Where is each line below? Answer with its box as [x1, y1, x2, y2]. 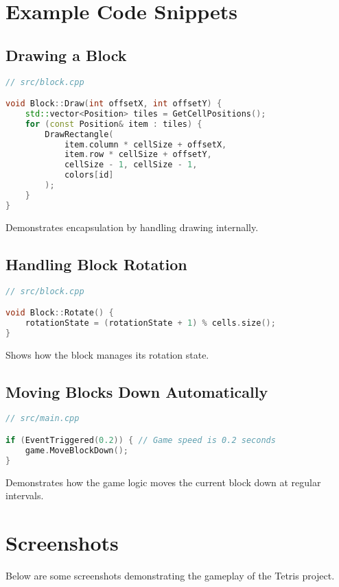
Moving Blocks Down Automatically [5, 381, 268, 402]
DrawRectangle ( [45, 129, 114, 139]
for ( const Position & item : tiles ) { [25, 119, 202, 129]
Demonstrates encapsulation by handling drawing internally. [5, 219, 259, 234]
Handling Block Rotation [5, 253, 187, 274]
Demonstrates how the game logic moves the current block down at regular [5, 475, 321, 489]
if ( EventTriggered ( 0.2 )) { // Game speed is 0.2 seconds [5, 435, 276, 446]
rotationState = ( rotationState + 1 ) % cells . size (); [25, 318, 276, 328]
